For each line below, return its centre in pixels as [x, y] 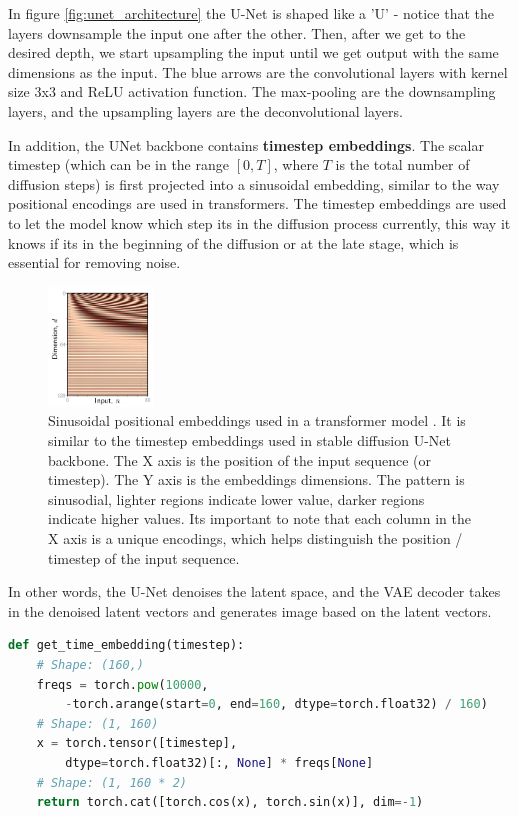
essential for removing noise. [94, 262]
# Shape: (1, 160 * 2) [111, 782]
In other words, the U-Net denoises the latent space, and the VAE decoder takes [254, 591]
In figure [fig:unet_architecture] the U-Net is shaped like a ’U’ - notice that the [251, 13]
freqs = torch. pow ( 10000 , [122, 684]
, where [296, 164]
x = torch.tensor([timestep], [137, 743]
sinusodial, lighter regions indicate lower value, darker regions [236, 498]
